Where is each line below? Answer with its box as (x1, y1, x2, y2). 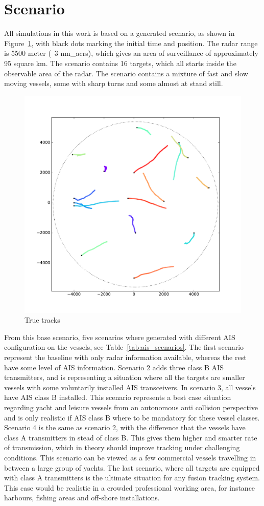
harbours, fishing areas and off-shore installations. (4, 492, 160, 503)
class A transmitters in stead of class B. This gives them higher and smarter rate (4, 432, 257, 442)
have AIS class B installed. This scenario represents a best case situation (4, 392, 231, 403)
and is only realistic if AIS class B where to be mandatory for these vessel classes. (4, 412, 260, 423)
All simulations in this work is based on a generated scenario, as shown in (4, 28, 235, 38)
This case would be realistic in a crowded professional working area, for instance (4, 482, 255, 493)
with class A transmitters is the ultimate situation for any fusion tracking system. (4, 472, 260, 483)
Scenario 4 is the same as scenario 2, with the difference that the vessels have (4, 422, 246, 433)
